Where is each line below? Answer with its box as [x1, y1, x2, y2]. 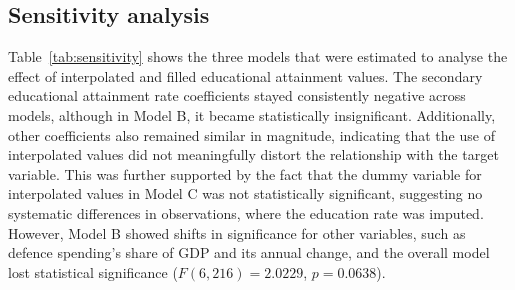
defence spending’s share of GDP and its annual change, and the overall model [8, 242, 490, 263]
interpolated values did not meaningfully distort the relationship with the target [8, 144, 499, 165]
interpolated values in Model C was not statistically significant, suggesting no [8, 183, 483, 204]
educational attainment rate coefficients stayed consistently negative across [8, 85, 466, 106]
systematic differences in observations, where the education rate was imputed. [8, 202, 484, 223]
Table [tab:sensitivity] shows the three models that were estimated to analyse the [8, 46, 508, 67]
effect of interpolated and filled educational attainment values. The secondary [8, 65, 483, 86]
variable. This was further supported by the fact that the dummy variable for [8, 163, 482, 184]
